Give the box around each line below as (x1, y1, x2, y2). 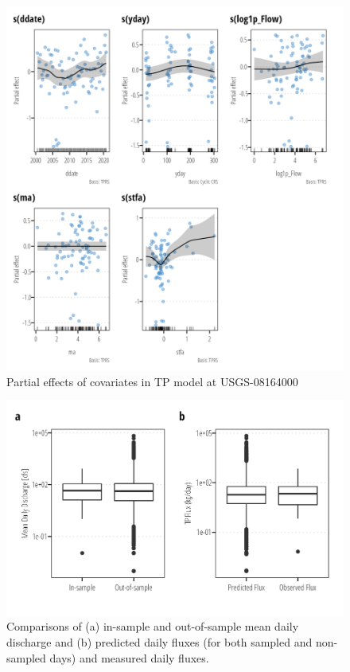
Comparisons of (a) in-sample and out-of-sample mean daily (6, 618, 299, 635)
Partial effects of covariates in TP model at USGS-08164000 (6, 373, 298, 389)
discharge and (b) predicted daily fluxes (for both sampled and (6, 633, 313, 650)
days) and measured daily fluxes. (49, 649, 209, 666)
